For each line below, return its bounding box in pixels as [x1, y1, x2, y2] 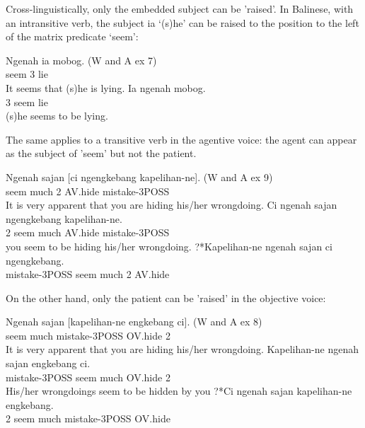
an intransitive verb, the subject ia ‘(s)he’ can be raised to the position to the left [6, 15, 359, 30]
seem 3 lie [6, 66, 48, 81]
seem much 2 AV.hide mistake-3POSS [6, 183, 170, 198]
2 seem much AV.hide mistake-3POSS [6, 225, 170, 240]
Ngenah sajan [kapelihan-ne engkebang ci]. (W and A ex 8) [6, 314, 262, 329]
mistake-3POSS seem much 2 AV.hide [6, 267, 170, 282]
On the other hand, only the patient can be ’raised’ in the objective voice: [6, 290, 326, 305]
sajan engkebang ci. [6, 356, 91, 371]
